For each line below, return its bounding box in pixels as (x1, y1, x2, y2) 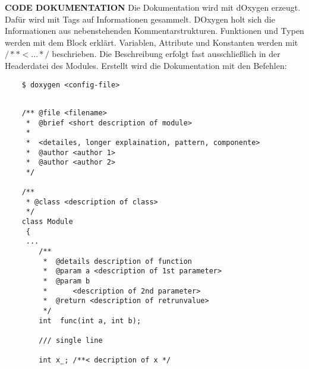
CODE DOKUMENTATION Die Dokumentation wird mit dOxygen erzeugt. (5, 1, 301, 13)
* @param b (43, 277, 90, 286)
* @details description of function (43, 257, 192, 266)
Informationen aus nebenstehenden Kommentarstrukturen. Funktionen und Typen (5, 24, 304, 37)
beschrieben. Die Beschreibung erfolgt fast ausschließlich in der (52, 48, 280, 60)
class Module (21, 217, 73, 226)
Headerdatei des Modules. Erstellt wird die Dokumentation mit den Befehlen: (5, 59, 287, 71)
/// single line (39, 336, 103, 345)
